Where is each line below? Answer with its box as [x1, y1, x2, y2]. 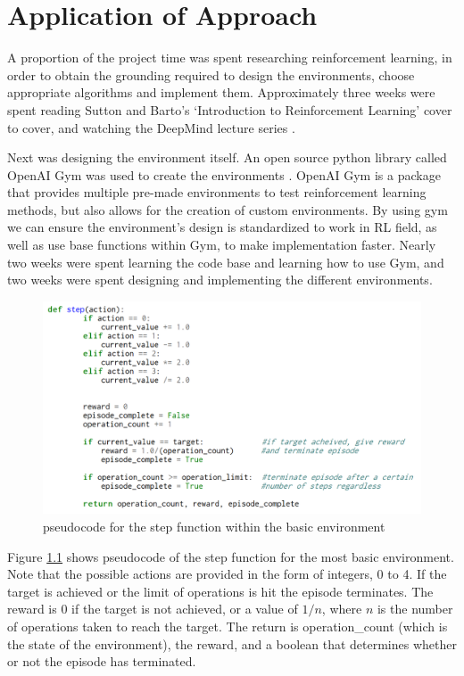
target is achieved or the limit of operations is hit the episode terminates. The [7, 581, 434, 600]
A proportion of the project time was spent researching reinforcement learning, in [7, 48, 452, 67]
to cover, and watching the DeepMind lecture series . [7, 118, 295, 136]
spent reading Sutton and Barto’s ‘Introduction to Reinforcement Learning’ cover [7, 100, 452, 119]
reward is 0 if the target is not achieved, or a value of [7, 599, 298, 618]
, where [321, 599, 362, 618]
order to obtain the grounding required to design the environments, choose [7, 65, 415, 84]
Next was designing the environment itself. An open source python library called [7, 148, 447, 167]
